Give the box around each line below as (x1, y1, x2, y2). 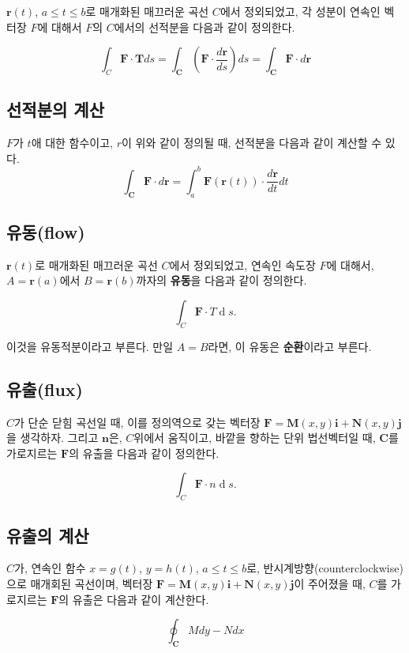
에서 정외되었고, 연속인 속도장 (169, 256, 316, 273)
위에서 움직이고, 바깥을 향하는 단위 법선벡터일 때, (133, 429, 376, 446)
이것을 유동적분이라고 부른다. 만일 (6, 338, 174, 354)
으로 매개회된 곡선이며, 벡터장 (6, 576, 153, 592)
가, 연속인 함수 (14, 560, 86, 576)
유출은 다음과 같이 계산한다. (72, 591, 209, 607)
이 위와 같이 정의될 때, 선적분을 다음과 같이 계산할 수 (122, 134, 382, 151)
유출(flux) (6, 376, 83, 401)
